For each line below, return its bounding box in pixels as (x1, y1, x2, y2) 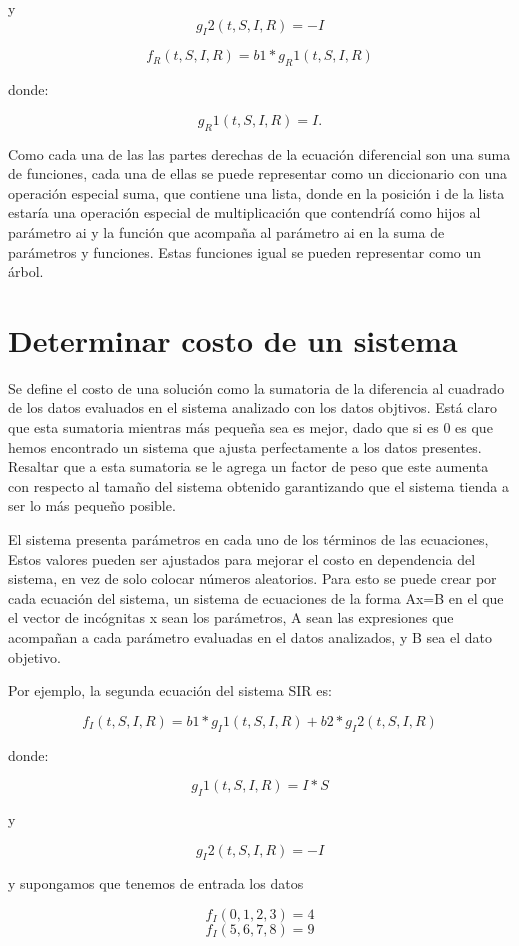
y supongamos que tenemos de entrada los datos (8, 873, 304, 894)
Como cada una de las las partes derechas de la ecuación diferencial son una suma (8, 143, 511, 164)
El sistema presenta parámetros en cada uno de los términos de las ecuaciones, (8, 529, 489, 550)
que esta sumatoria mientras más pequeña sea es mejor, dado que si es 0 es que (8, 417, 493, 438)
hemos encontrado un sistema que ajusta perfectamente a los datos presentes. (8, 436, 482, 457)
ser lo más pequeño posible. (8, 495, 176, 516)
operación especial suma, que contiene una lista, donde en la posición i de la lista (8, 182, 505, 203)
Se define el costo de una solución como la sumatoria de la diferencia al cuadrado (8, 377, 505, 398)
